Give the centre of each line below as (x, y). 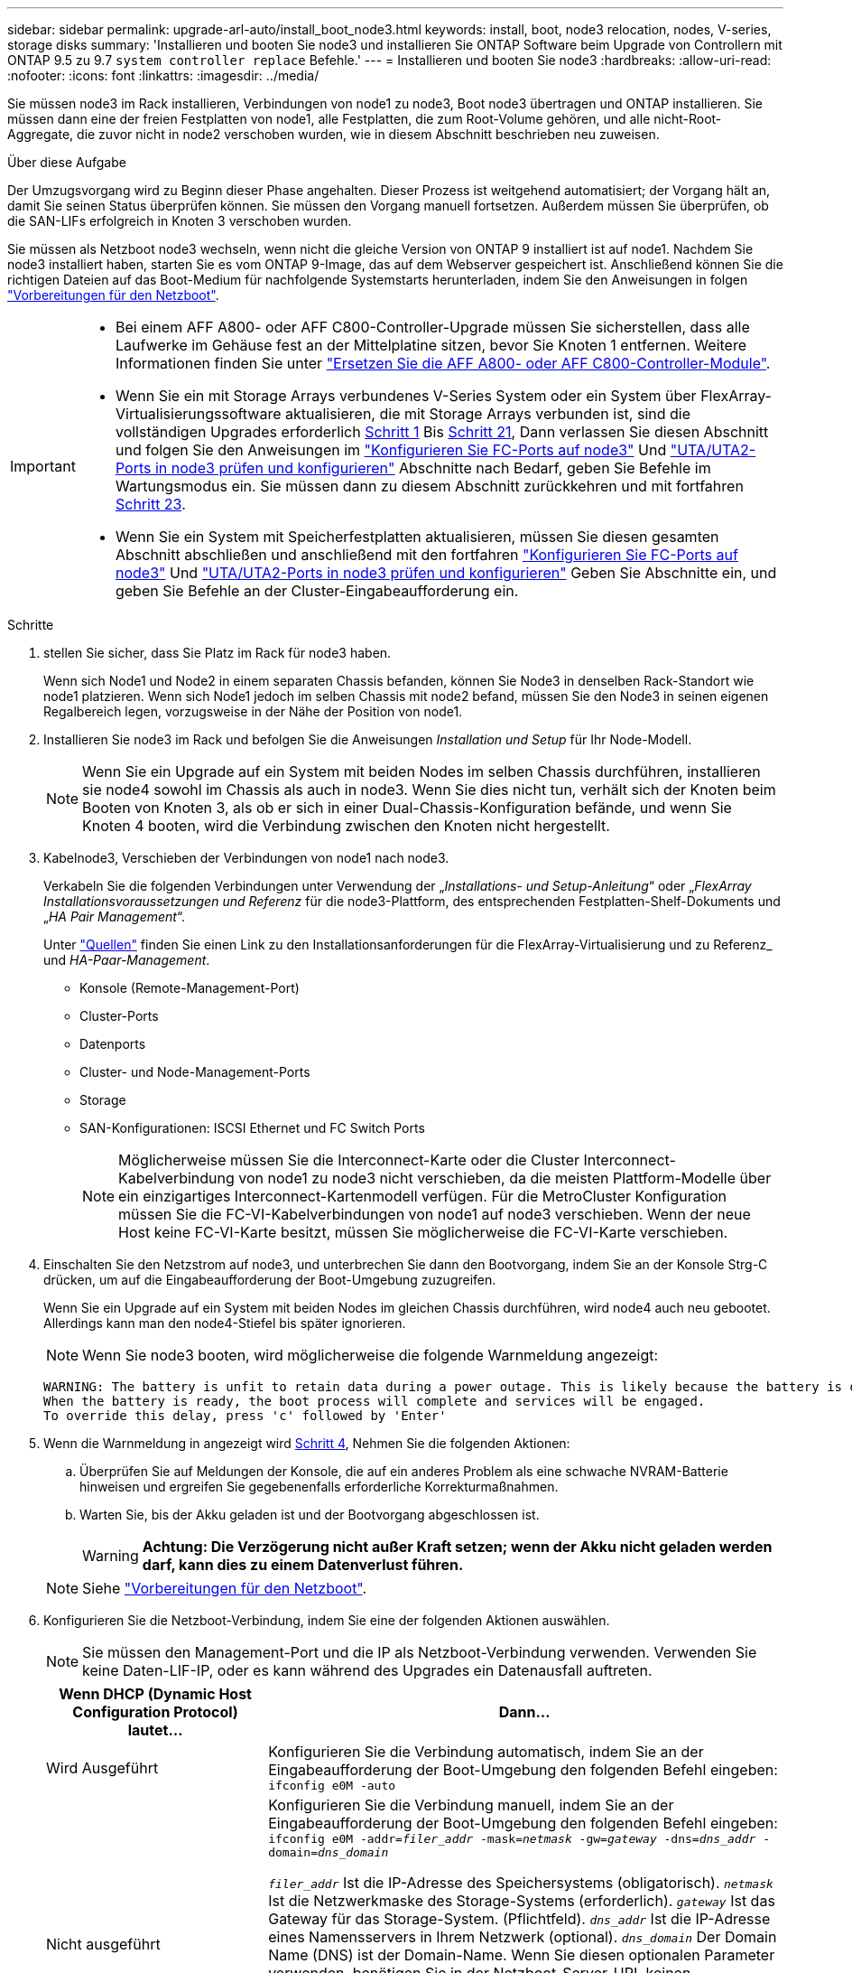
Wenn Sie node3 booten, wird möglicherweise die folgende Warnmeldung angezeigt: (370, 1355)
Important (43, 466)
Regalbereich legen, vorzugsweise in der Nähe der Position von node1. (253, 711)
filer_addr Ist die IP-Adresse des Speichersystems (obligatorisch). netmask (521, 1883)
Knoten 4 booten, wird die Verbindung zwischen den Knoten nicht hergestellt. (346, 826)
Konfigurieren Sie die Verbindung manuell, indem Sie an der (471, 1805)
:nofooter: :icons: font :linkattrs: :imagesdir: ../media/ (163, 75)
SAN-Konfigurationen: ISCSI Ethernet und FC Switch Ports (252, 1128)
